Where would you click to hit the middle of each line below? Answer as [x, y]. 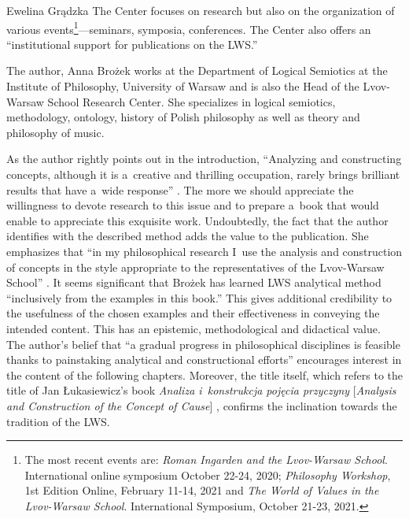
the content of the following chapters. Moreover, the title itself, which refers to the [205, 374]
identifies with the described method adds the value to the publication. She [188, 236]
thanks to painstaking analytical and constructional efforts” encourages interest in [204, 360]
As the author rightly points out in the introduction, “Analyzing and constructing [204, 159]
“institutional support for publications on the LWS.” [132, 44]
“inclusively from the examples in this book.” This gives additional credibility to [199, 297]
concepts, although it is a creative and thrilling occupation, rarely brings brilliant [203, 174]
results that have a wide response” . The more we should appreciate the [180, 189]
